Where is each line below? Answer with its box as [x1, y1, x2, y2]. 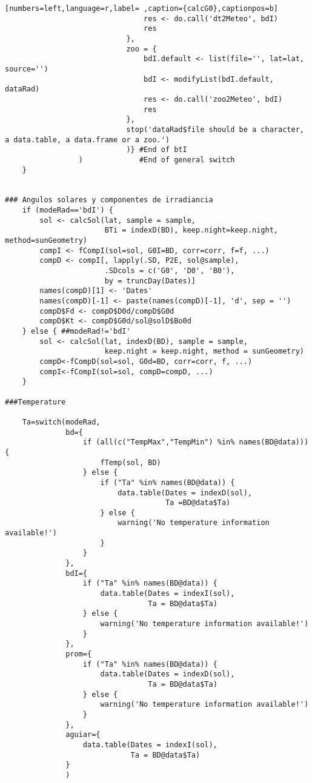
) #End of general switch [78, 155, 235, 164]
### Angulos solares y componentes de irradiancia [5, 196, 213, 205]
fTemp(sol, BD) [100, 458, 161, 467]
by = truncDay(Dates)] [104, 276, 196, 285]
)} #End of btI [126, 145, 187, 154]
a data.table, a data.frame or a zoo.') [5, 135, 170, 144]
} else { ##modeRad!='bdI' [22, 327, 131, 335]
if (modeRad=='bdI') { [22, 206, 113, 215]
